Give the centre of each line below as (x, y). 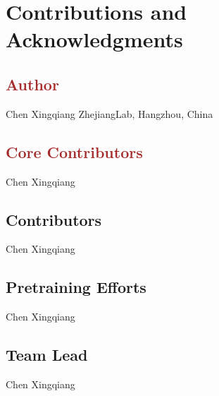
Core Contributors (74, 151)
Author (32, 84)
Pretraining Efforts (76, 287)
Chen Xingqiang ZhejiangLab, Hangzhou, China (109, 113)
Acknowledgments (94, 39)
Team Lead (47, 355)
